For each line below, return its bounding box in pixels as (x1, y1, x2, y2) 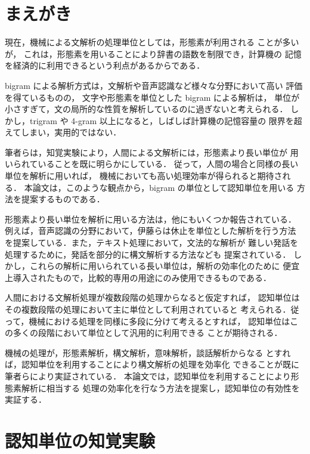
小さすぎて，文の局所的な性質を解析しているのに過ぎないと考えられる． (5, 103, 288, 115)
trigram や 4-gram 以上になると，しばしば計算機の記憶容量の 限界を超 (29, 114, 302, 126)
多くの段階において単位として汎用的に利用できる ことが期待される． (13, 326, 283, 339)
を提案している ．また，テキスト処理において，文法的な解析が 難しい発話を (5, 236, 299, 249)
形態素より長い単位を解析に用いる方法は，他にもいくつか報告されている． (5, 212, 297, 225)
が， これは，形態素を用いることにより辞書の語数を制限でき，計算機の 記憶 (5, 47, 302, 60)
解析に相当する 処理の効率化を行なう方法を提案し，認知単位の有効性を (21, 381, 300, 394)
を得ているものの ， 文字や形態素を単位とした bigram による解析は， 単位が (5, 91, 300, 103)
